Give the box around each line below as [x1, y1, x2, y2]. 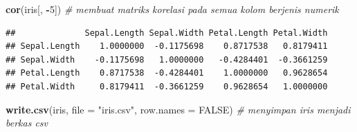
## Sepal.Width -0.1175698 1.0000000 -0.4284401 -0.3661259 [6, 54, 328, 65]
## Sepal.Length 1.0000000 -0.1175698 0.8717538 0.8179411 [6, 41, 328, 52]
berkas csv [6, 115, 48, 130]
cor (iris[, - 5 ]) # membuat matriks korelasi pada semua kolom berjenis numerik [6, 2, 339, 16]
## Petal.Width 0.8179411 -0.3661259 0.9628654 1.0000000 [6, 81, 328, 91]
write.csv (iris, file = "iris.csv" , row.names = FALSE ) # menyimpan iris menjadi [6, 102, 351, 116]
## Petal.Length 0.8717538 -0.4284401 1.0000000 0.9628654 [6, 68, 328, 78]
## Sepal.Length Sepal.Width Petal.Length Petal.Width [6, 27, 328, 38]
